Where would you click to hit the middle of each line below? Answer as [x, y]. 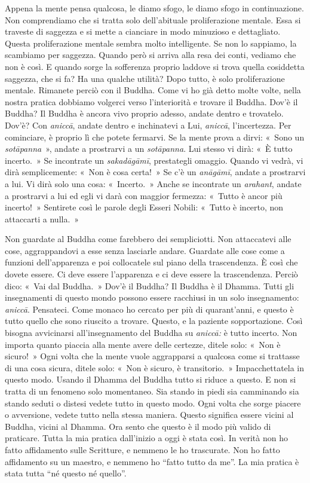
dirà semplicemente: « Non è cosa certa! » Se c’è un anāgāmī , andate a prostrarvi [155, 172]
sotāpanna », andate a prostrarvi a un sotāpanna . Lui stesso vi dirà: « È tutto [149, 149]
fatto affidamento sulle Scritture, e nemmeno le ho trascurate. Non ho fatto [142, 449]
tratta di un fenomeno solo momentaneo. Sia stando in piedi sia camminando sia [152, 391]
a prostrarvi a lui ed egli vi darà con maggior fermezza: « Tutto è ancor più [144, 195]
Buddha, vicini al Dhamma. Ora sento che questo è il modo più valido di [138, 426]
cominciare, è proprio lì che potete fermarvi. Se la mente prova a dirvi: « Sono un [155, 137]
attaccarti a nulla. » [42, 218]
